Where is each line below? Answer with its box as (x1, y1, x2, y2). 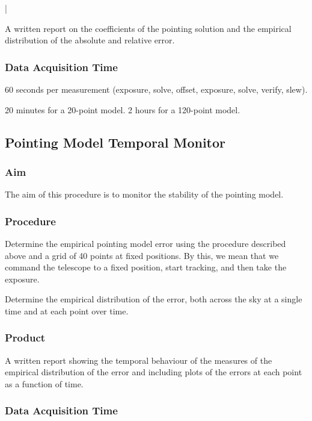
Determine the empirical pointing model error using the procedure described (5, 237, 286, 249)
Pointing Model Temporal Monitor (5, 133, 225, 151)
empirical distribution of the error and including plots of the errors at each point (5, 366, 302, 378)
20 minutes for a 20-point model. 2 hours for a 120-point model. (5, 103, 240, 116)
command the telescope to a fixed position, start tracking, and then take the (5, 261, 287, 273)
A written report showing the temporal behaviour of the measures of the (5, 354, 272, 366)
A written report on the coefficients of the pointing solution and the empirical (5, 22, 292, 34)
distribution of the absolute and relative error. (5, 34, 175, 46)
